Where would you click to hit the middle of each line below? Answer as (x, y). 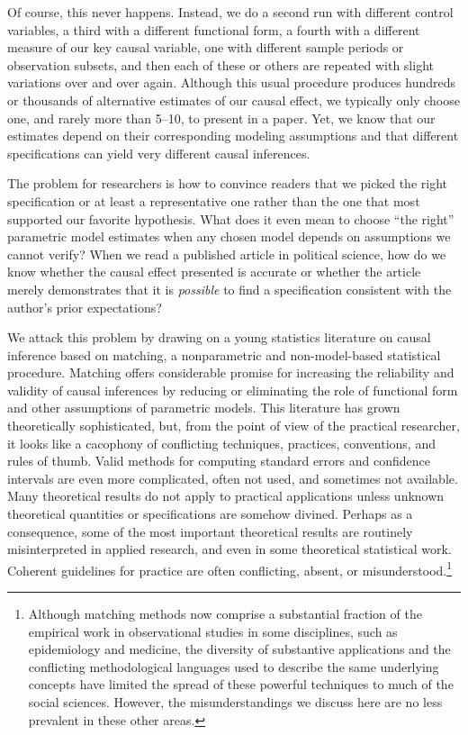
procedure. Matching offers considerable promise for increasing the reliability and (231, 372)
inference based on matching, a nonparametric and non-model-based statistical (224, 354)
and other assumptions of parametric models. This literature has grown (204, 408)
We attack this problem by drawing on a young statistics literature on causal (219, 337)
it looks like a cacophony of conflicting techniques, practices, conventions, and (221, 443)
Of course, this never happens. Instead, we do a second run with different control (230, 12)
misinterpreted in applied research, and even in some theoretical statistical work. (229, 549)
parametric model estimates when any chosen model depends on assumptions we (229, 236)
